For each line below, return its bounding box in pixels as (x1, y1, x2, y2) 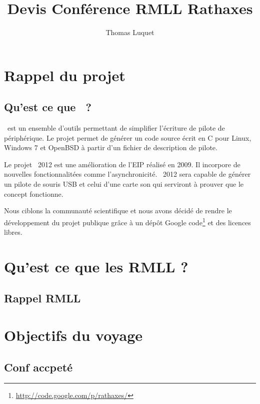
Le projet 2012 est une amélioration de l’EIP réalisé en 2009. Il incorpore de (4, 159, 240, 169)
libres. (4, 227, 22, 237)
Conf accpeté (4, 359, 73, 374)
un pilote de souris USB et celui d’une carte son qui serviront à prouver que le (4, 179, 244, 189)
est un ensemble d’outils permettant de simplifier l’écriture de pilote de (7, 123, 225, 133)
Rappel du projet (4, 65, 125, 85)
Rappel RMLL (4, 290, 81, 306)
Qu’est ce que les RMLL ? (4, 256, 188, 276)
